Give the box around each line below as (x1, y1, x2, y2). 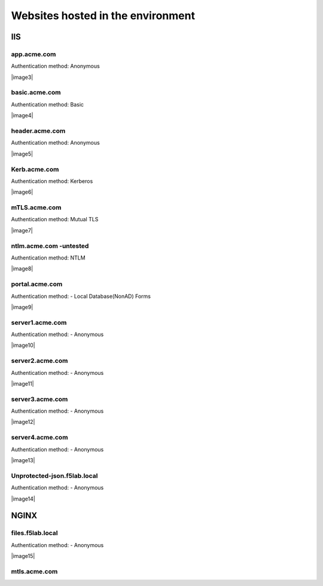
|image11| (11, 380, 34, 387)
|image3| (11, 74, 33, 81)
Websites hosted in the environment (11, 9, 196, 22)
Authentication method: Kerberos (11, 177, 93, 185)
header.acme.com (11, 127, 66, 135)
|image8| (11, 265, 33, 272)
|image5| (11, 150, 33, 157)
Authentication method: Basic (11, 100, 84, 108)
